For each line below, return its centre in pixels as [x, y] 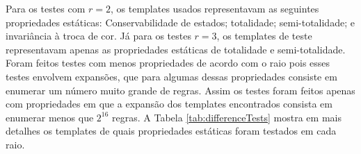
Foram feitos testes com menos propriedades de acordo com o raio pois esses [168, 63]
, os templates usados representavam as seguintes [215, 8]
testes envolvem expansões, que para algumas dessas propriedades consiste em [171, 76]
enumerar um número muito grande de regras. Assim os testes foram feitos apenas [180, 90]
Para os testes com [46, 8]
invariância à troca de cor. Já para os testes [98, 36]
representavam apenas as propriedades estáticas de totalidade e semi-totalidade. [176, 49]
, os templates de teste [264, 36]
